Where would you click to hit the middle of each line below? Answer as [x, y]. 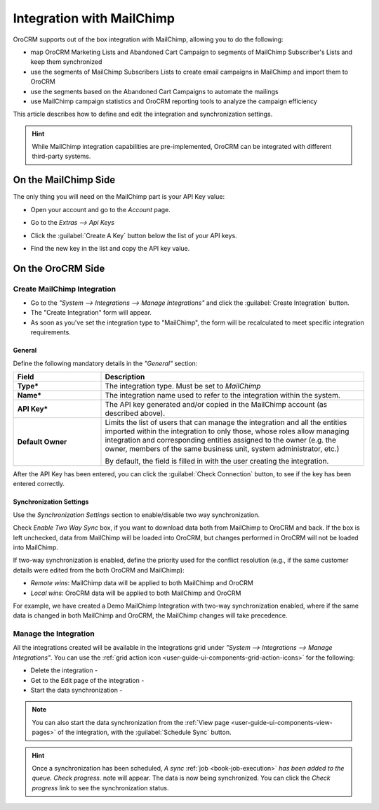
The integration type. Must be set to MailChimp [183, 386]
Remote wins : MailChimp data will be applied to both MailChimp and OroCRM [142, 583]
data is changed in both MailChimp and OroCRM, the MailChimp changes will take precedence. [150, 615]
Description [125, 377]
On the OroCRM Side [59, 268]
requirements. [51, 332]
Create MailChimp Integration [64, 289]
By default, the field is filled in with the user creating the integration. [217, 462]
